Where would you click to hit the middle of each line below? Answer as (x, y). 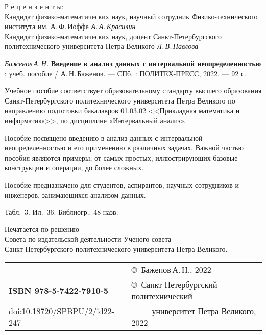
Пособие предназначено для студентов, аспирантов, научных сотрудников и (122, 184)
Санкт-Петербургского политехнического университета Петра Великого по (120, 100)
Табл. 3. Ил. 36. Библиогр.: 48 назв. (62, 212)
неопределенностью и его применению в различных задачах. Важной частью (124, 148)
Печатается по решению (42, 229)
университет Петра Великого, (204, 311)
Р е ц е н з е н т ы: (34, 6)
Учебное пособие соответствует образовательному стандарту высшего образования (133, 91)
